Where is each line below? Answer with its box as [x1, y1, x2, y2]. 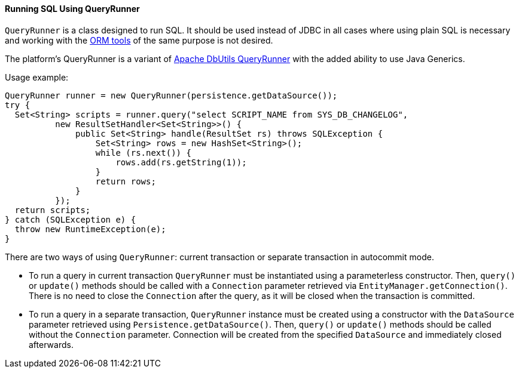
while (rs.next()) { [95, 147, 191, 158]
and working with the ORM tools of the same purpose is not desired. [5, 35, 273, 45]
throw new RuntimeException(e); [14, 224, 166, 234]
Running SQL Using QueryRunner [5, 4, 140, 14]
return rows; [95, 176, 156, 186]
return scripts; [14, 205, 91, 215]
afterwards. [29, 339, 74, 350]
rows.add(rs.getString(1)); [115, 157, 247, 167]
